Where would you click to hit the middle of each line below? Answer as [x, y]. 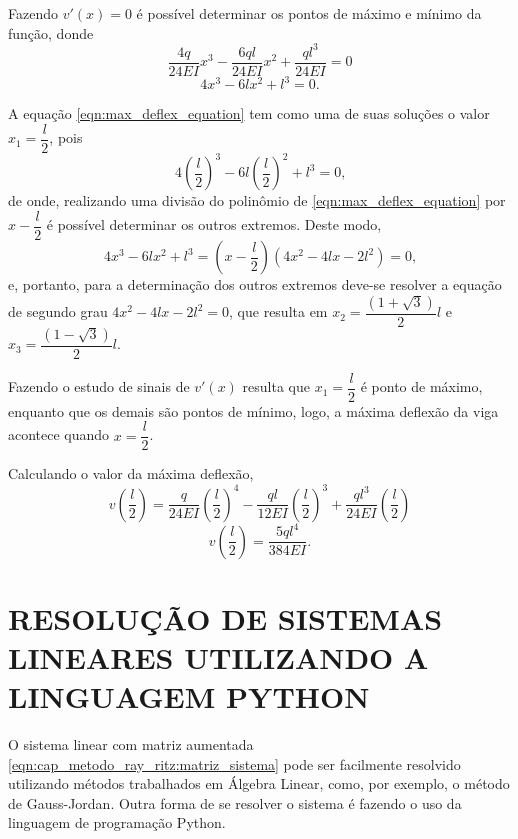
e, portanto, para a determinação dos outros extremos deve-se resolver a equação [255, 284]
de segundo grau [58, 311]
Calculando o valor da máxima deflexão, [131, 473]
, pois [66, 137]
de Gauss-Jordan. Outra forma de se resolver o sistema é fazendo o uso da [235, 802]
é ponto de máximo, [421, 386]
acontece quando [59, 434]
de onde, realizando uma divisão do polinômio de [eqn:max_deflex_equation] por [257, 200]
